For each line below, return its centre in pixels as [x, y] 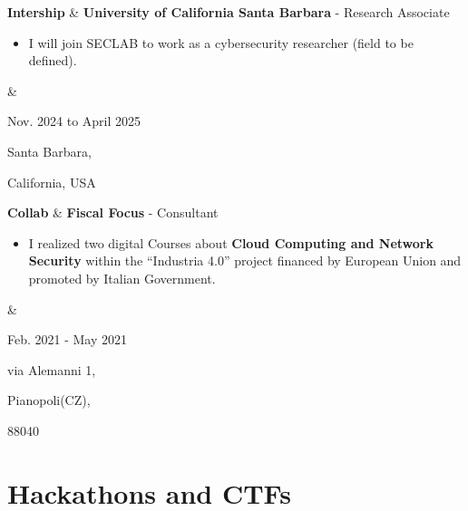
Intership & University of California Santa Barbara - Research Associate [229, 12]
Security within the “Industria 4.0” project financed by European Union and [245, 260]
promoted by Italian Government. [122, 278]
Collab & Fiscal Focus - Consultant [113, 212]
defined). [53, 60]
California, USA [52, 182]
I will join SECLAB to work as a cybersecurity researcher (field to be [221, 42]
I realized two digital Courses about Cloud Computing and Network [231, 242]
